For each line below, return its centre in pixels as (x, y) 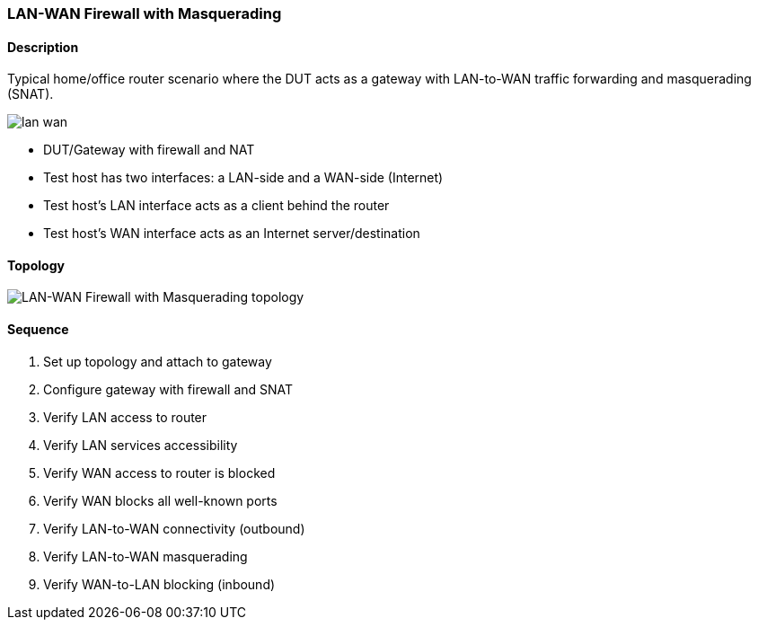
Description (43, 47)
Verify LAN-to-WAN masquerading (145, 556)
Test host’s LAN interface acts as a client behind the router (216, 206)
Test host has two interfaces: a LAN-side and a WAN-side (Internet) (243, 178)
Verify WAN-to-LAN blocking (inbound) (159, 584)
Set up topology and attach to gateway (158, 361)
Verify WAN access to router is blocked (159, 472)
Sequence (38, 330)
